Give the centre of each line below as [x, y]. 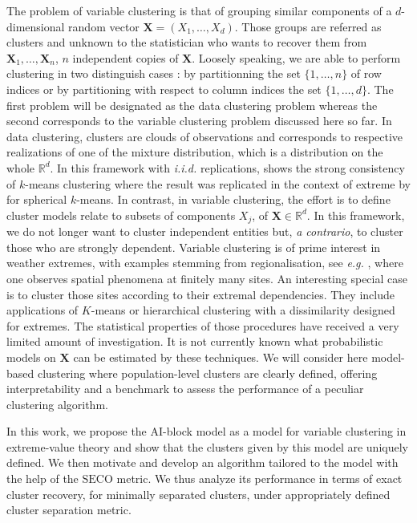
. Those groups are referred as [308, 26]
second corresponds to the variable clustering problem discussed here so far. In [199, 121]
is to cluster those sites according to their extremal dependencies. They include [200, 294]
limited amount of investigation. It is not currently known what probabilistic [195, 341]
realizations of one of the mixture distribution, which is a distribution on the [195, 152]
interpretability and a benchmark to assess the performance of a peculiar [185, 389]
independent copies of [126, 57]
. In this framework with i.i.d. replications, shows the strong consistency [227, 167]
